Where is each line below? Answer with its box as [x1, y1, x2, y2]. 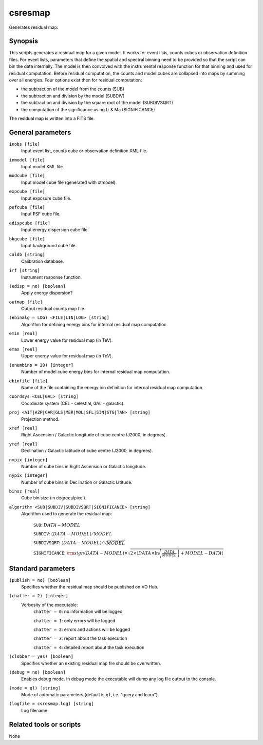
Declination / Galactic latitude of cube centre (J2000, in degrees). [21, 448, 153, 453]
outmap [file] [9, 299, 43, 305]
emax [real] [9, 347, 38, 352]
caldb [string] [9, 252, 46, 257]
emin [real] [9, 331, 38, 336]
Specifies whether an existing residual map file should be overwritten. [21, 660, 162, 666]
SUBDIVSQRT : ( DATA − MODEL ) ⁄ [33, 540, 103, 546]
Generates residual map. [9, 24, 58, 30]
